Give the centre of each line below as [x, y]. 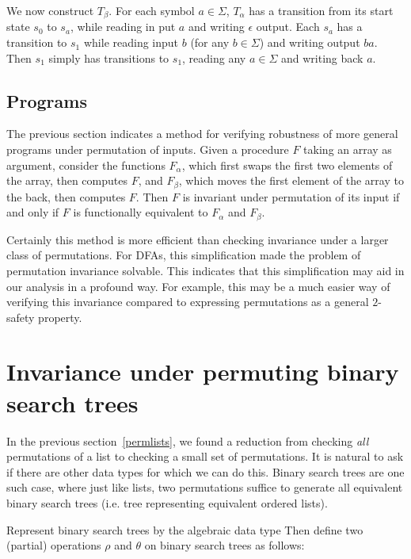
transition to [37, 42]
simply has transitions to [109, 57]
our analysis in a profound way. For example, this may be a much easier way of [198, 286]
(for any [210, 42]
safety [21, 317]
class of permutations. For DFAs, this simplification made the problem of [184, 255]
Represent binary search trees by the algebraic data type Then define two [185, 529]
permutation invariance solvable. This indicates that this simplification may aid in [205, 270]
